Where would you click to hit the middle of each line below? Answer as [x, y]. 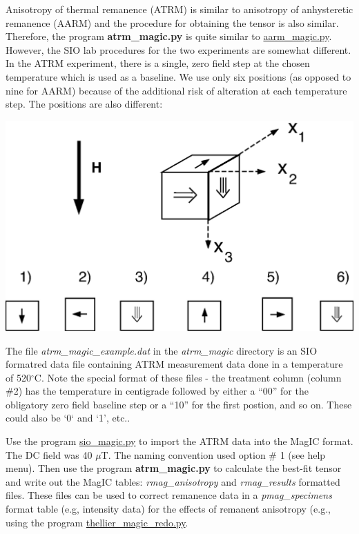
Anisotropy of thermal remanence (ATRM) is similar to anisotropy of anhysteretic [179, 9]
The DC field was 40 [49, 454]
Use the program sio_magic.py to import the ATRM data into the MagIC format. [179, 441]
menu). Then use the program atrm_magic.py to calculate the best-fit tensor [174, 468]
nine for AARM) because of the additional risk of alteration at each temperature [176, 90]
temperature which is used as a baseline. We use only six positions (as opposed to [178, 76]
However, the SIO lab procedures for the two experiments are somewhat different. [178, 49]
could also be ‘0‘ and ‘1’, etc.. [68, 418]
